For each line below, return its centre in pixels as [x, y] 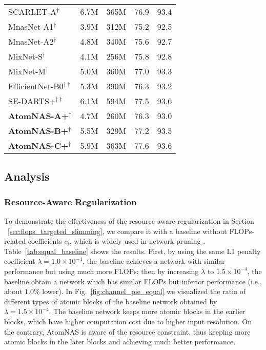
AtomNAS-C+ [38, 145]
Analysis [27, 176]
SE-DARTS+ [32, 101]
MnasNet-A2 [31, 41]
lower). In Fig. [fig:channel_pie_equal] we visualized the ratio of [144, 291]
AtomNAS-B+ [38, 131]
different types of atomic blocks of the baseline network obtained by [111, 301]
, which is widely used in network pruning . [137, 241]
